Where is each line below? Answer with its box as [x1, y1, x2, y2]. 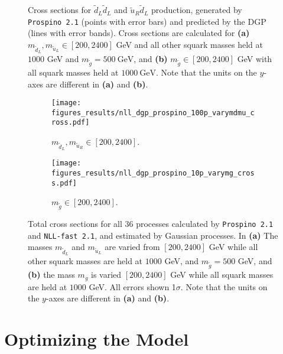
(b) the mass [28, 268, 75, 281]
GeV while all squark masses [170, 268, 274, 281]
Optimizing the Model [4, 327, 189, 351]
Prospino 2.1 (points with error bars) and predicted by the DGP [28, 15, 266, 27]
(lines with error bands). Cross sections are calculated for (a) [28, 27, 250, 39]
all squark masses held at [28, 66, 119, 78]
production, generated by [151, 4, 242, 16]
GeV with [237, 53, 272, 65]
